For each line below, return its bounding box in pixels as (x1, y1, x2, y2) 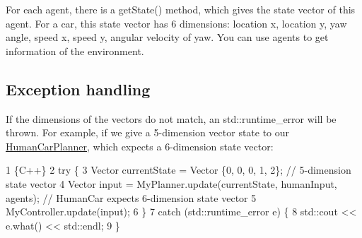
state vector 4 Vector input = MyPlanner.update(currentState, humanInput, (6, 176, 337, 191)
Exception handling (6, 78, 151, 100)
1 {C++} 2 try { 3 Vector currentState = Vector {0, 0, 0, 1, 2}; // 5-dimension (6, 162, 351, 177)
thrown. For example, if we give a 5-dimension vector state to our (6, 125, 290, 140)
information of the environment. (6, 43, 144, 58)
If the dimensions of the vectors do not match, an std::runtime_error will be (6, 111, 337, 126)
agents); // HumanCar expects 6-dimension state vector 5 (6, 190, 257, 205)
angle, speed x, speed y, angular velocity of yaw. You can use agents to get (6, 30, 329, 44)
